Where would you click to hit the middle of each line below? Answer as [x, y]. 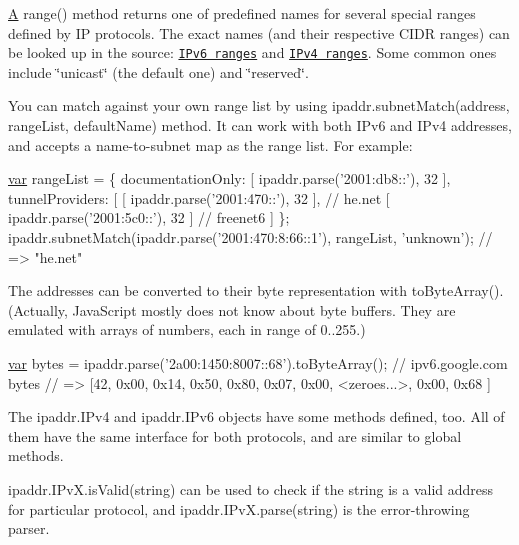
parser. [29, 528]
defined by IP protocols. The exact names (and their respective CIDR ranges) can [259, 32]
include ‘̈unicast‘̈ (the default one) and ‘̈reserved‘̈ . [158, 71]
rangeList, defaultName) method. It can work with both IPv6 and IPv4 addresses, [260, 125]
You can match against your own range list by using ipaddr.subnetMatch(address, [259, 105]
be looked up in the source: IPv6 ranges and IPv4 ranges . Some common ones [252, 52]
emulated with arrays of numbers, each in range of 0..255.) [187, 329]
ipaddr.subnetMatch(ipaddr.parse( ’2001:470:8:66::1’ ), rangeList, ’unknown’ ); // [250, 237]
